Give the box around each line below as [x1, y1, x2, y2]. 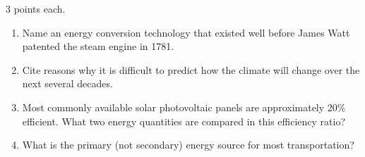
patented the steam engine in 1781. [22, 39, 174, 54]
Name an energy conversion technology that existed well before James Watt [22, 25, 350, 39]
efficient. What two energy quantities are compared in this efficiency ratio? [22, 113, 346, 128]
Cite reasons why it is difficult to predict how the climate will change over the [22, 62, 360, 77]
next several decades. [22, 76, 113, 91]
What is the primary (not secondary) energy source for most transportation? [22, 137, 354, 152]
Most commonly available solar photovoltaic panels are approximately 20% [22, 99, 346, 114]
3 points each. [6, 1, 66, 15]
